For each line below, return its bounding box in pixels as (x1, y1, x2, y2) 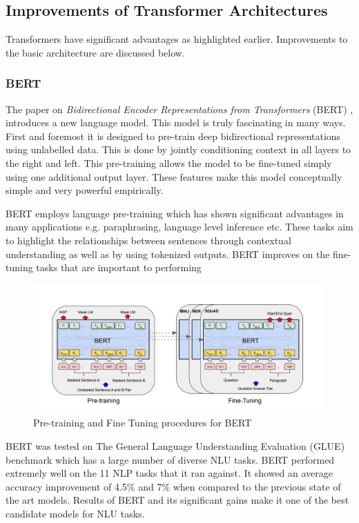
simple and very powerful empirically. (6, 183, 164, 197)
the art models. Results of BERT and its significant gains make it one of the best (6, 493, 349, 507)
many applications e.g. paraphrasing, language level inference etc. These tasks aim (6, 219, 353, 234)
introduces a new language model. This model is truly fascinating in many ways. (6, 115, 346, 130)
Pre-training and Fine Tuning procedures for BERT (33, 415, 252, 430)
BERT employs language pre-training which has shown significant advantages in (6, 206, 344, 220)
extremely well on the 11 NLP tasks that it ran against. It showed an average (6, 466, 333, 480)
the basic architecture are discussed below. (6, 45, 185, 59)
